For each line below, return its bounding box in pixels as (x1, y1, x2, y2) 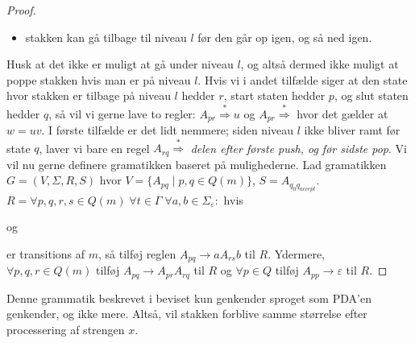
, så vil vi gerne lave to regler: (48, 105, 196, 122)
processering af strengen (6, 320, 125, 337)
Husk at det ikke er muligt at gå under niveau (6, 56, 234, 72)
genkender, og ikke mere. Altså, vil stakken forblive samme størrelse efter (6, 305, 367, 322)
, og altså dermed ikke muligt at (240, 56, 399, 72)
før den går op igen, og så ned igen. (197, 28, 372, 45)
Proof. (6, 2, 36, 18)
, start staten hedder (223, 87, 326, 104)
